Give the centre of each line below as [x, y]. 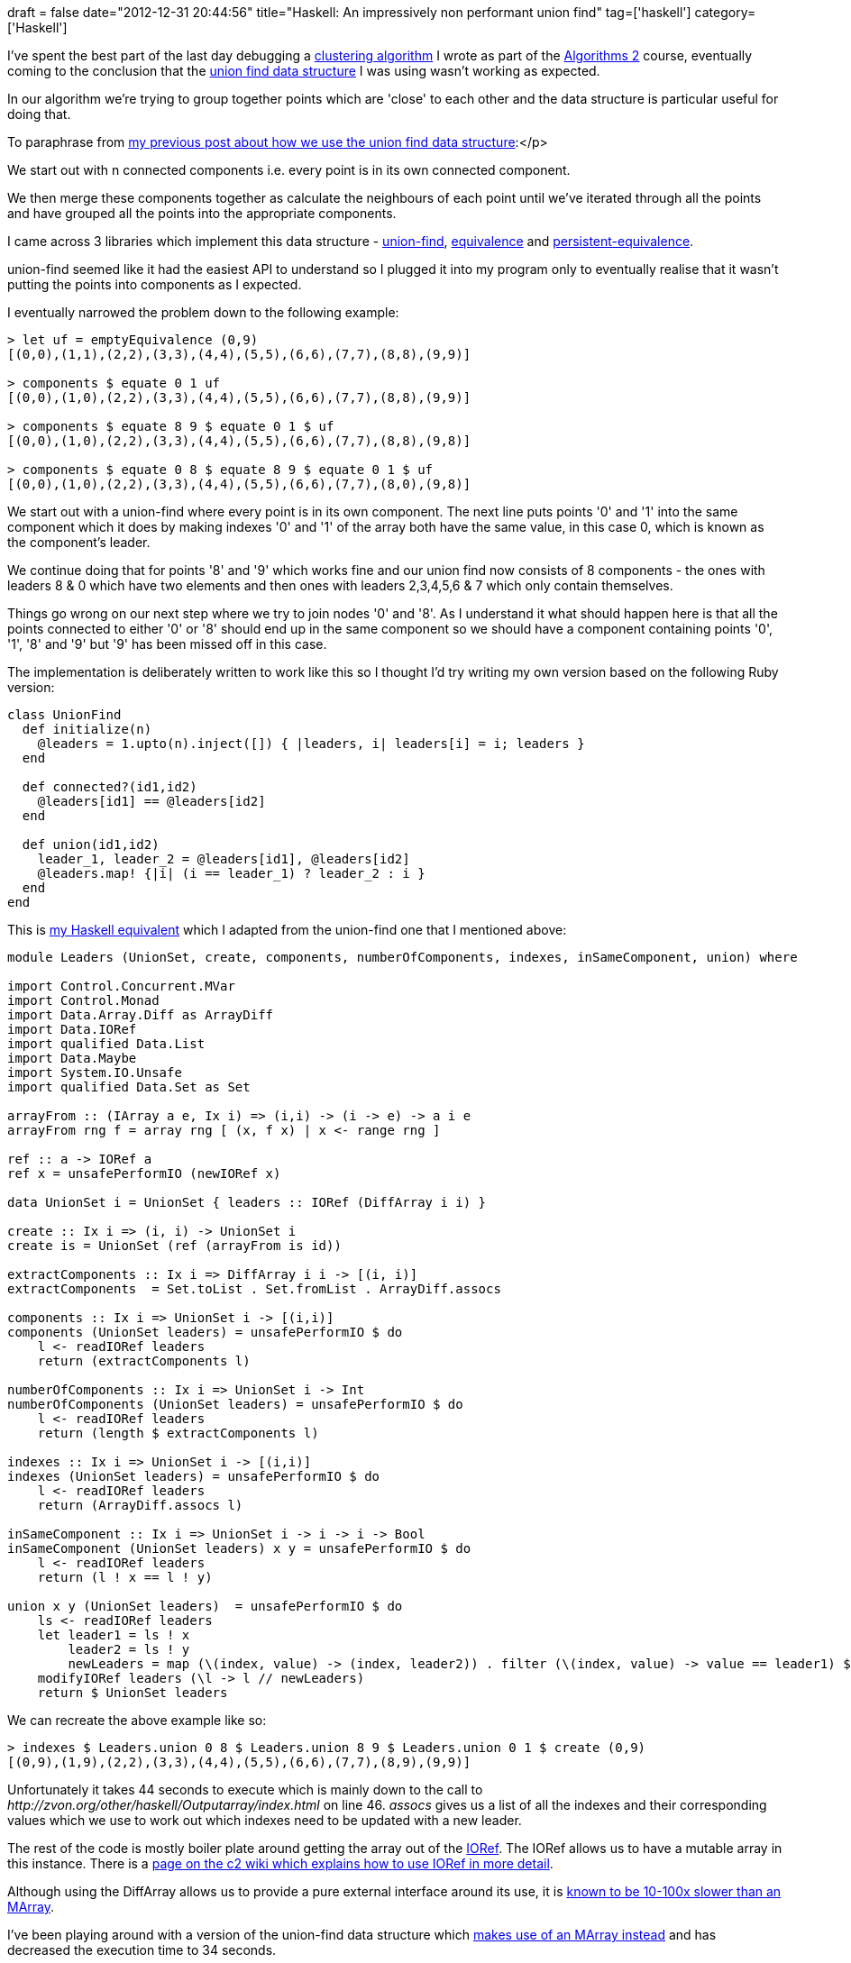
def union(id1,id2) [91, 845]
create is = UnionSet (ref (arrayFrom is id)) [174, 1246]
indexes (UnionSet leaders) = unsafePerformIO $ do [194, 1476]
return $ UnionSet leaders [133, 1693]
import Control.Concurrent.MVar [121, 986]
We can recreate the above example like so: [137, 1720]
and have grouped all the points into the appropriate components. [202, 213]
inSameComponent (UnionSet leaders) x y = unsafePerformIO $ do [239, 1548]
